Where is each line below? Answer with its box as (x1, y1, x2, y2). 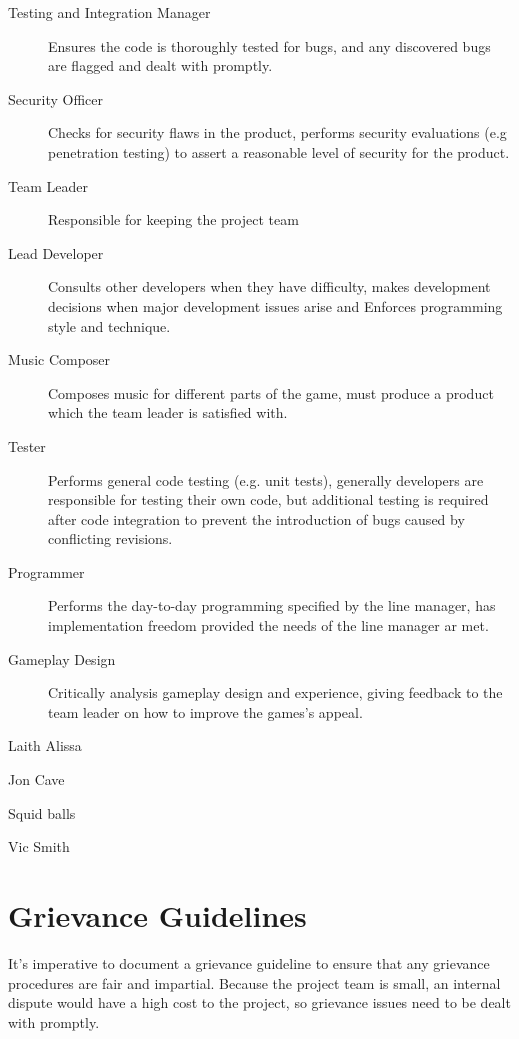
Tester (8, 435, 46, 456)
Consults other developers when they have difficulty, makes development (48, 276, 491, 297)
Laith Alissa (8, 735, 82, 756)
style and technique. (48, 315, 171, 336)
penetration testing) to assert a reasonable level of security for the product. (48, 141, 510, 162)
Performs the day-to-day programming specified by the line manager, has (48, 595, 496, 616)
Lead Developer (8, 242, 104, 263)
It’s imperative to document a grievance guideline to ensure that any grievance (8, 952, 490, 973)
